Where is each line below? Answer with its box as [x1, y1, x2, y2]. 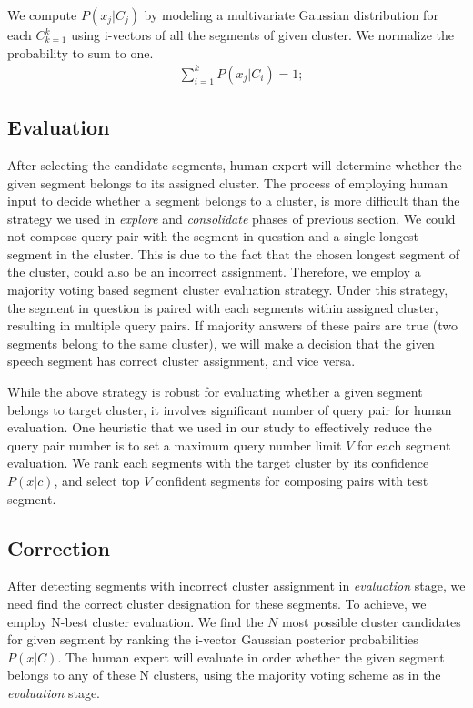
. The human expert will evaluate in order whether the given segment [57, 647, 445, 666]
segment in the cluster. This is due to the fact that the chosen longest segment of [7, 244, 460, 263]
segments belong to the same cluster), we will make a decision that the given [7, 333, 435, 352]
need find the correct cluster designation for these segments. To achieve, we [7, 594, 427, 612]
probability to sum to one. [7, 43, 154, 62]
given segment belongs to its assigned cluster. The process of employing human [7, 173, 448, 192]
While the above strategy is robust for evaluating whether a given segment [7, 382, 423, 401]
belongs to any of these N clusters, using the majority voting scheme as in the [7, 665, 441, 684]
